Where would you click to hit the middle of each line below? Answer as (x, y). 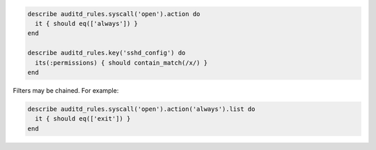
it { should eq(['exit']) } (83, 119)
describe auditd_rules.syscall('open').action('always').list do (141, 109)
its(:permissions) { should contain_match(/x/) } (122, 62)
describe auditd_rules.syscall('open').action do (114, 14)
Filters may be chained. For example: (66, 90)
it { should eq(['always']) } (87, 23)
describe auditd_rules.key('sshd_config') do (107, 53)
